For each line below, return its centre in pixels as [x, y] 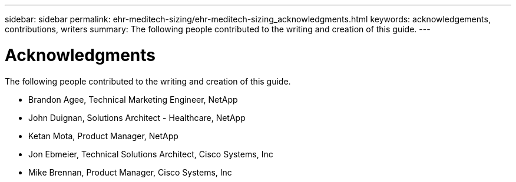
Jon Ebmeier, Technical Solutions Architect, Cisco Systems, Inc [151, 154]
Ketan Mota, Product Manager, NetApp [103, 136]
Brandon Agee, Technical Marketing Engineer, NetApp [133, 99]
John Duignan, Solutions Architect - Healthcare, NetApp [137, 117]
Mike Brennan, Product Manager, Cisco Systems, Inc [130, 172]
